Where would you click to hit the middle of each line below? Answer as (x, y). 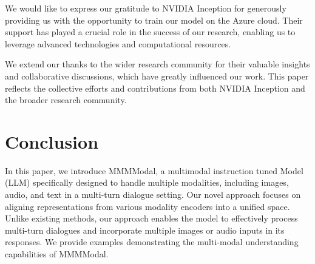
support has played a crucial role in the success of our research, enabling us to (150, 32)
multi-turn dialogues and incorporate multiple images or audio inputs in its (145, 230)
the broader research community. (66, 100)
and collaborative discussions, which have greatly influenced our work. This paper (157, 76)
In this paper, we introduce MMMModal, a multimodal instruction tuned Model (154, 170)
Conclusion (52, 141)
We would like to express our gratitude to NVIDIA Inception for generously (146, 8)
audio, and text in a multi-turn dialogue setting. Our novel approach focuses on (153, 195)
